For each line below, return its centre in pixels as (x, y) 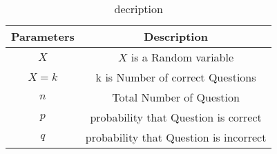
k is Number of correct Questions (176, 77)
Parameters (43, 36)
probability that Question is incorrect (176, 137)
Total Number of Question (176, 97)
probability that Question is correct (176, 117)
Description (176, 36)
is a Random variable (182, 57)
